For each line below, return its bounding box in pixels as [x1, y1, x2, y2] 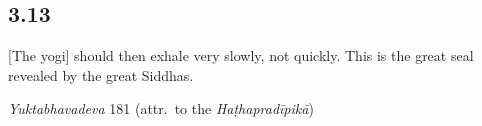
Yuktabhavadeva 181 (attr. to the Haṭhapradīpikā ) [8, 98, 314, 119]
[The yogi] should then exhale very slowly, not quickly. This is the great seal [8, 45, 474, 66]
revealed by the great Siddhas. [8, 64, 194, 85]
